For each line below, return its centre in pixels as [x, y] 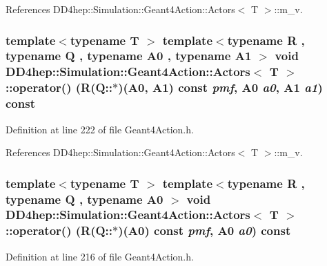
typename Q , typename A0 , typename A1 [129, 56]
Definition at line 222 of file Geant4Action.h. [100, 129]
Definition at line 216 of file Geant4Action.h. [100, 256]
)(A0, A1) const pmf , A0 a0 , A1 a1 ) [220, 87]
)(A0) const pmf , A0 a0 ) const [205, 230]
